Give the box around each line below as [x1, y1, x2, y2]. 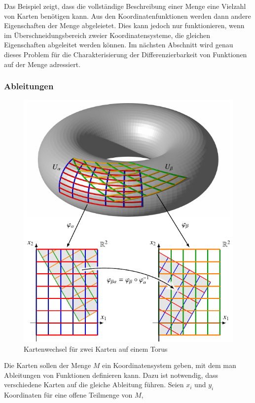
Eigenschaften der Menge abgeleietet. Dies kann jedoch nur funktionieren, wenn [4, 20, 245, 31]
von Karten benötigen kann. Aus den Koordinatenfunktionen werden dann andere [4, 10, 251, 21]
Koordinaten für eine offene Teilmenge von [4, 390, 133, 400]
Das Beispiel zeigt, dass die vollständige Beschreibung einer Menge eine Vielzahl [4, 1, 246, 11]
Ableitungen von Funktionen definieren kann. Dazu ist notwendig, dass [4, 369, 218, 380]
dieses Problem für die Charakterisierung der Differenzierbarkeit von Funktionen [4, 49, 247, 59]
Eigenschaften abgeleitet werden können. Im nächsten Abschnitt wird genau [4, 39, 233, 50]
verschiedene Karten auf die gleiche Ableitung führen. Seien [4, 379, 184, 390]
